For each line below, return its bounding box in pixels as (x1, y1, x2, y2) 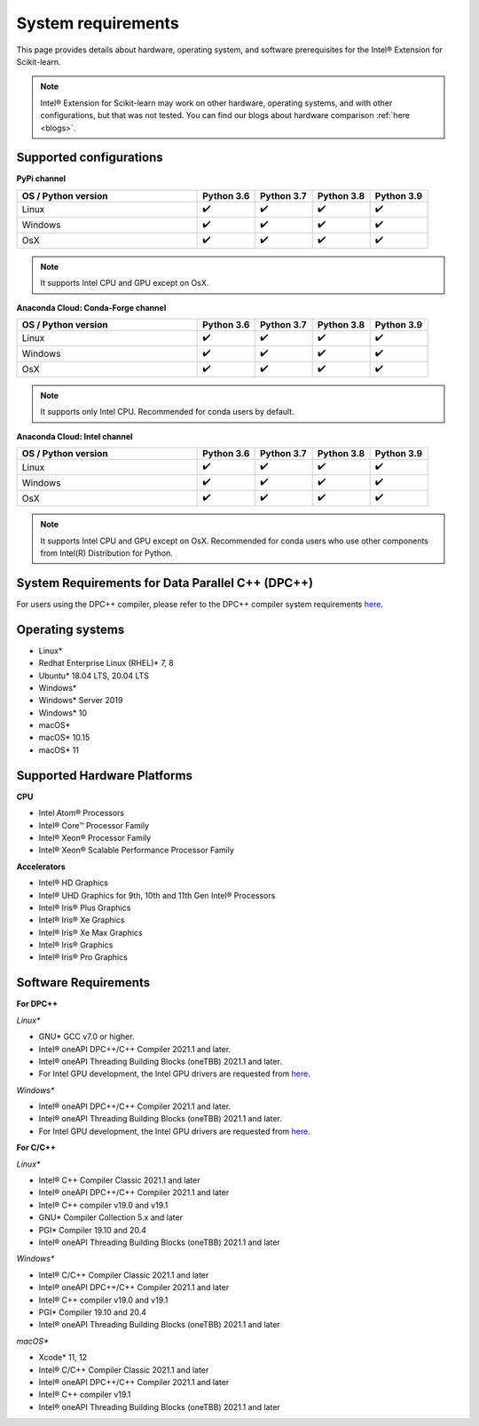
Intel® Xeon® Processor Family (38, 832, 152, 843)
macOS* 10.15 (38, 733, 90, 743)
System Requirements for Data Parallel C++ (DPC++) (16, 575, 314, 590)
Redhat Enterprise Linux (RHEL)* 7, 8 (38, 658, 175, 669)
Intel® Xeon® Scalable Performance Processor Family (38, 844, 235, 856)
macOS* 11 (38, 744, 80, 755)
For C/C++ (16, 1142, 57, 1153)
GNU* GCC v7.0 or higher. (38, 1031, 135, 1042)
